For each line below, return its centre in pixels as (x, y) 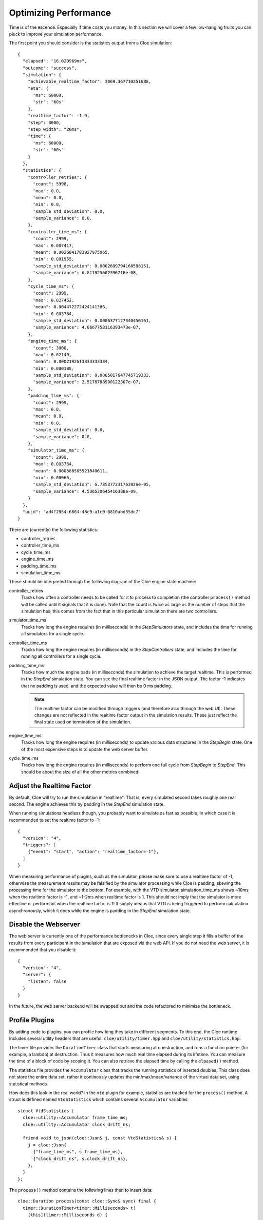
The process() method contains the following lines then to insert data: (81, 1190)
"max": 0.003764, (54, 464)
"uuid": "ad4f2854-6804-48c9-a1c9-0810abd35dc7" (82, 512)
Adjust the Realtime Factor (50, 786)
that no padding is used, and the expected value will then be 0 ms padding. (97, 686)
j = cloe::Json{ (47, 1145)
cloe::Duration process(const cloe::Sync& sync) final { (87, 1201)
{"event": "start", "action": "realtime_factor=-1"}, (93, 852)
